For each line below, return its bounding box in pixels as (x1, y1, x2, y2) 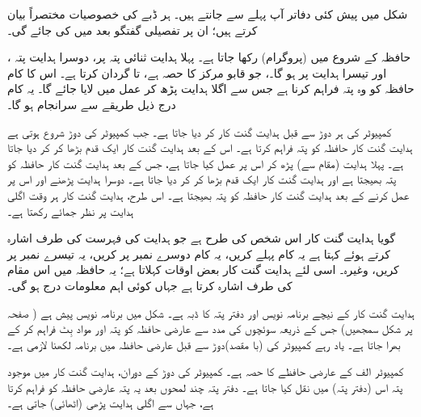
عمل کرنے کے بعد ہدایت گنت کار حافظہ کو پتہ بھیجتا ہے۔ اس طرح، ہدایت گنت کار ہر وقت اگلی (7, 186, 410, 203)
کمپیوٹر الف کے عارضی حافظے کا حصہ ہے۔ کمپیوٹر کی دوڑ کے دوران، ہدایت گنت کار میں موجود (7, 363, 404, 380)
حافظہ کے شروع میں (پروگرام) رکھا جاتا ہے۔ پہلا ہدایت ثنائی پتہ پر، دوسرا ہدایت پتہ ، (7, 48, 411, 65)
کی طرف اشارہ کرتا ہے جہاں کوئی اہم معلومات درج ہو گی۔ (7, 276, 293, 293)
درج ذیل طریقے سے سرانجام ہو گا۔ (7, 95, 176, 112)
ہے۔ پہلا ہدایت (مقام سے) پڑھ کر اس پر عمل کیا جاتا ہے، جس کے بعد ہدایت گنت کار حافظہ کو (7, 154, 404, 171)
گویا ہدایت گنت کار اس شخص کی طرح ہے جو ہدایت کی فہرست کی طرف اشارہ (7, 230, 396, 246)
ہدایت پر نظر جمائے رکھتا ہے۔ (7, 202, 134, 219)
